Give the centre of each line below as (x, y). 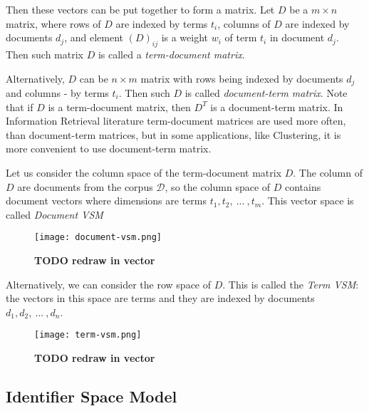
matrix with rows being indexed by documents (242, 78)
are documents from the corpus (85, 186)
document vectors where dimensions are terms (106, 201)
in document (297, 37)
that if (20, 106)
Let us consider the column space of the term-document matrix (144, 172)
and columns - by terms (57, 93)
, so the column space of (218, 186)
